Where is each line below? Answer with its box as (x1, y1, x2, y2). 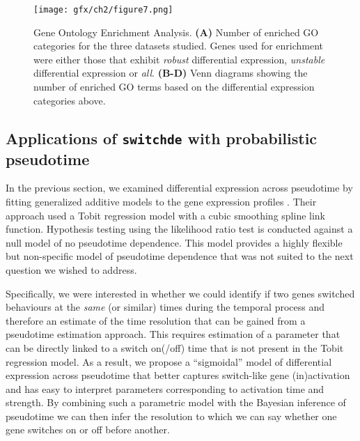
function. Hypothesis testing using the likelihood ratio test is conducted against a (6, 222, 353, 236)
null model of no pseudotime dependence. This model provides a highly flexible (6, 235, 343, 249)
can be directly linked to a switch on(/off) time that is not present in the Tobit (6, 340, 344, 355)
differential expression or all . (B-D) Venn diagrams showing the (33, 65, 308, 80)
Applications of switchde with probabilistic (6, 127, 318, 148)
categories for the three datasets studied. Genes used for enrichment (33, 38, 324, 53)
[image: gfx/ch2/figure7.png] (33, 5, 173, 15)
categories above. (33, 93, 106, 107)
